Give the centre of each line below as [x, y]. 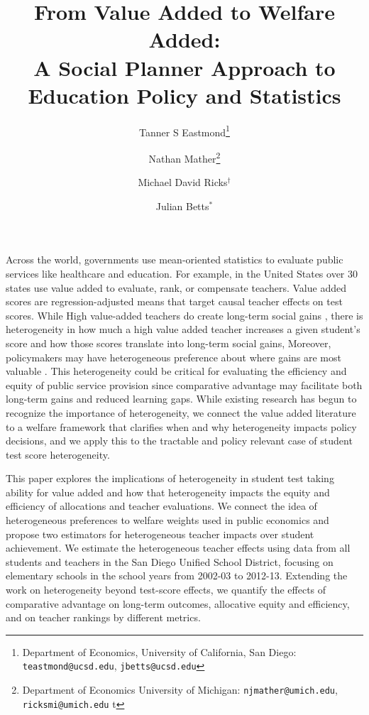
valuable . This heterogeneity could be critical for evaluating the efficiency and [176, 371]
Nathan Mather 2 [184, 157]
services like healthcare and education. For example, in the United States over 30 [182, 273]
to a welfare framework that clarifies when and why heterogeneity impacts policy [181, 426]
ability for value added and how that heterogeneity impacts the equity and [168, 492]
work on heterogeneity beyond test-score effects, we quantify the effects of [166, 590]
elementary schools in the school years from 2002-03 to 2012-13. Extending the [177, 575]
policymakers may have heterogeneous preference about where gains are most [174, 357]
